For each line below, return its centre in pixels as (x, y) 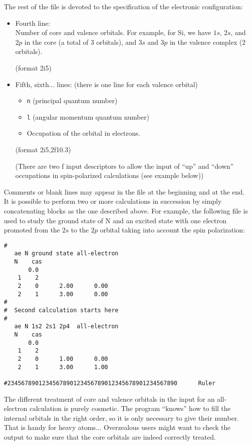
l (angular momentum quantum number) (88, 116)
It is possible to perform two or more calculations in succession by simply (113, 201)
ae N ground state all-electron (66, 254)
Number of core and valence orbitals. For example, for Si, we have (113, 32)
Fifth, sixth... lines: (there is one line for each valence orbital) (107, 84)
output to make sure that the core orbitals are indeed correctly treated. (110, 437)
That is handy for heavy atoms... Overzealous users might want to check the (117, 427)
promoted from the (32, 230)
